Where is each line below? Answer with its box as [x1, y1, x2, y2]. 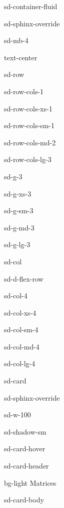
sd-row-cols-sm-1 [4, 120, 54, 131]
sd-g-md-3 [4, 222, 34, 232]
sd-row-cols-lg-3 [4, 154, 51, 165]
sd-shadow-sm [4, 426, 46, 437]
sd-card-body [4, 494, 44, 505]
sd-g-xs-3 [4, 188, 31, 199]
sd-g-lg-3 [4, 239, 30, 250]
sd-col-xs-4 [4, 307, 36, 318]
